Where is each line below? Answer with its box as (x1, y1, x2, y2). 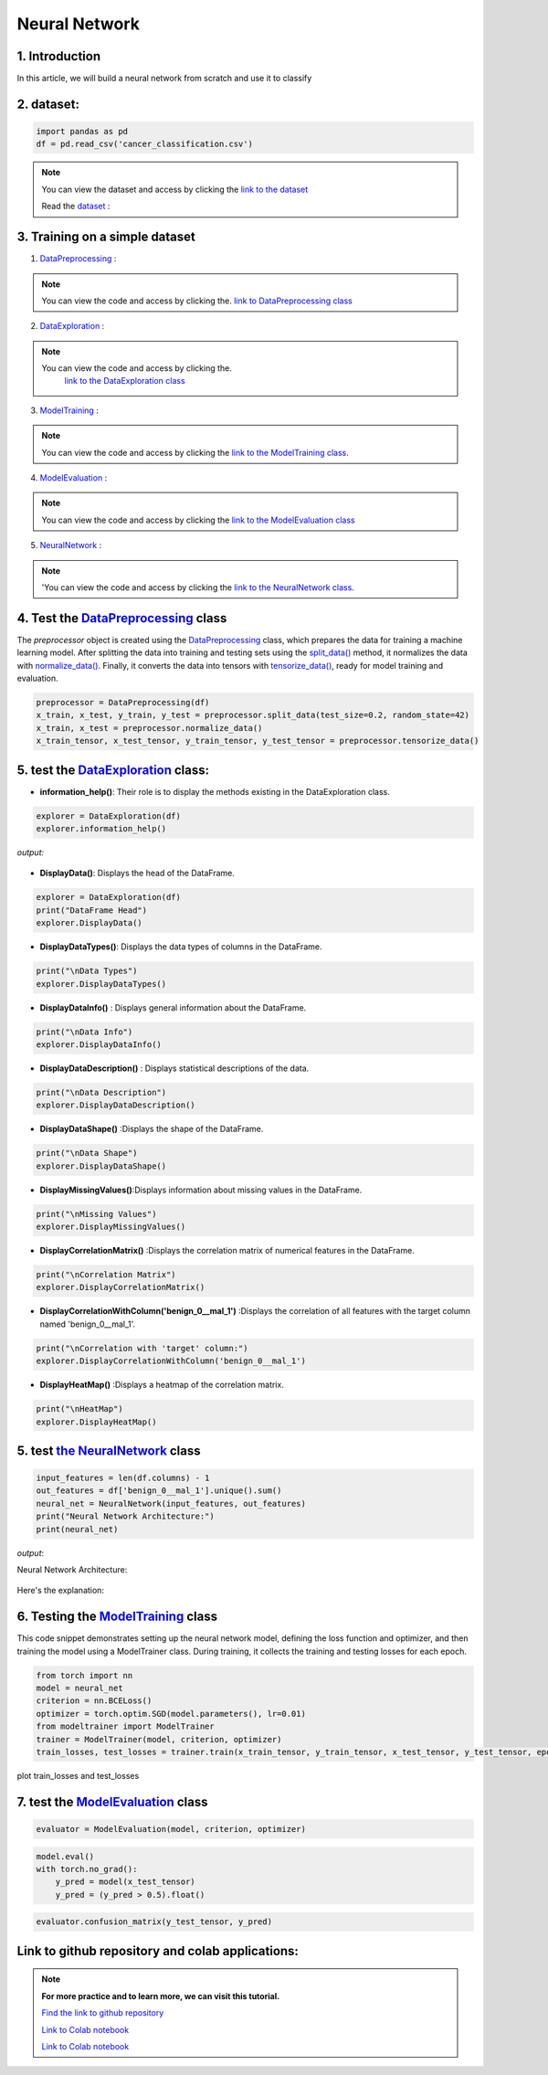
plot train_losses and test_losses (16, 1771, 140, 1782)
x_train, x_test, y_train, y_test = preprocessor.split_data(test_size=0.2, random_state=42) (36, 710, 470, 721)
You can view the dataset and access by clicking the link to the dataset (41, 184, 309, 195)
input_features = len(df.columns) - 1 (36, 1473, 210, 1484)
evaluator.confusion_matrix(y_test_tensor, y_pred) (36, 1917, 273, 1927)
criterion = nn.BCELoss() (36, 1696, 153, 1706)
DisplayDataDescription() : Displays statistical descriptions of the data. (39, 1063, 310, 1074)
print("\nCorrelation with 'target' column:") (36, 1343, 248, 1353)
